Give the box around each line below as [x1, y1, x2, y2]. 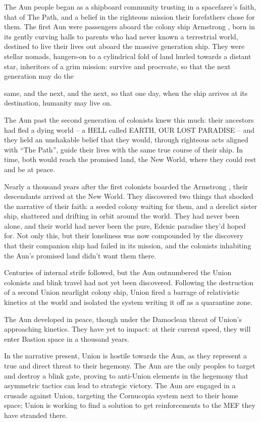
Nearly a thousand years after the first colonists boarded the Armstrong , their [4, 181, 248, 191]
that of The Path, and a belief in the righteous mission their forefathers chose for [4, 11, 255, 22]
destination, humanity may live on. [4, 97, 112, 108]
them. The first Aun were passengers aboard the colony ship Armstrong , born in [4, 21, 255, 32]
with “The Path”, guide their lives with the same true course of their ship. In [4, 144, 243, 154]
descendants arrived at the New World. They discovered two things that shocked [4, 191, 253, 201]
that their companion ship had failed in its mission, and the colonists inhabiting [4, 240, 251, 251]
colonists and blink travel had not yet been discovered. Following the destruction [4, 277, 254, 287]
